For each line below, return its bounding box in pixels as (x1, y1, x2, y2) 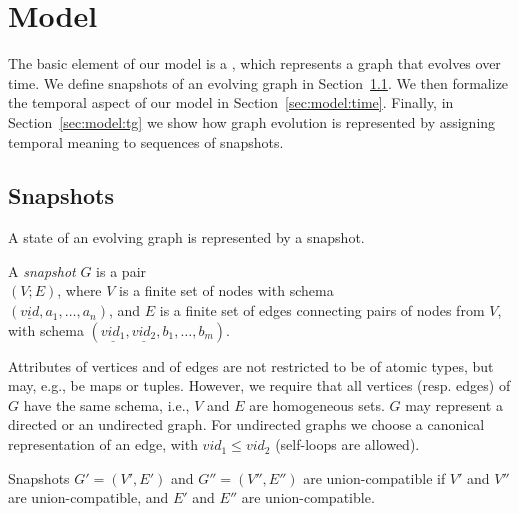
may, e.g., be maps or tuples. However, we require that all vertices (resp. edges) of (8, 375, 511, 396)
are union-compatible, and (8, 487, 169, 508)
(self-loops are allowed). (275, 434, 420, 455)
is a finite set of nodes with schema (119, 280, 334, 301)
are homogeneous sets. (249, 394, 385, 415)
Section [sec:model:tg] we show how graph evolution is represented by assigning (8, 111, 496, 132)
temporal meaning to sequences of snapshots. (8, 131, 284, 152)
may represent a (405, 394, 503, 415)
